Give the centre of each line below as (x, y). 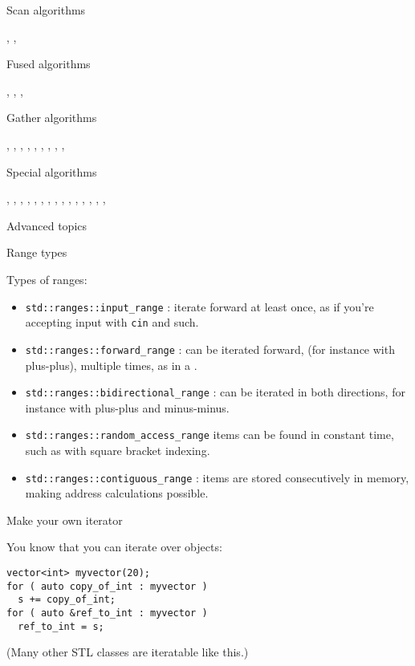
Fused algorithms (49, 64)
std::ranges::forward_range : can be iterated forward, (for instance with (210, 349)
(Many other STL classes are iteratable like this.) (128, 652)
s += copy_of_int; (67, 600)
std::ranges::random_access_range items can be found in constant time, (210, 435)
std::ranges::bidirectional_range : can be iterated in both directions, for (215, 392)
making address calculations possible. (117, 493)
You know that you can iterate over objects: (114, 547)
